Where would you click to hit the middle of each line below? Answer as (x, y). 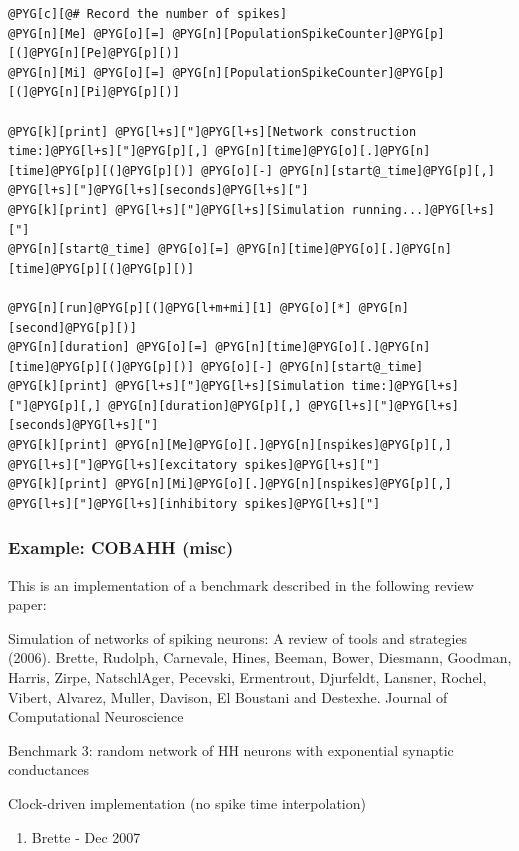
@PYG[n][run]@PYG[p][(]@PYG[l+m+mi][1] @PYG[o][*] (180, 307)
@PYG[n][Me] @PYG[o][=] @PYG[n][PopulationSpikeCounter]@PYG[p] (226, 33)
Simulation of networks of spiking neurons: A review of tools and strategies (238, 637)
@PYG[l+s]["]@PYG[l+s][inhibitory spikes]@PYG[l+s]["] (194, 503)
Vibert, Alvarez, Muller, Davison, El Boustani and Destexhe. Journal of (228, 696)
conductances (48, 769)
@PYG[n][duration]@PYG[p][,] (205, 405)
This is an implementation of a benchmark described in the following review (241, 584)
